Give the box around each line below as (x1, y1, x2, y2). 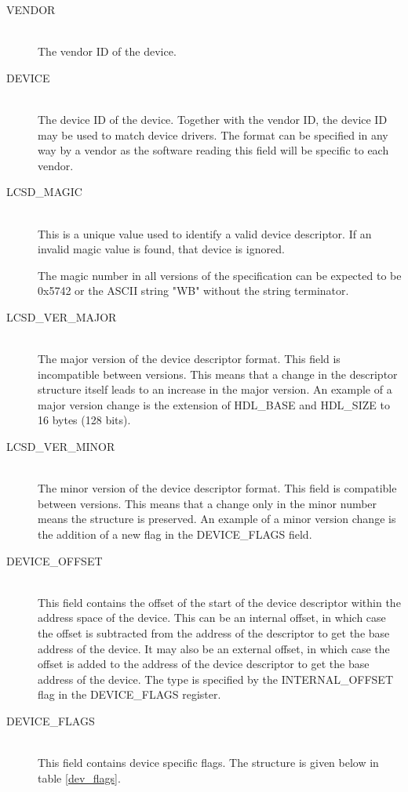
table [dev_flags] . (38, 769, 121, 786)
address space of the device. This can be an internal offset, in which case (38, 609, 386, 626)
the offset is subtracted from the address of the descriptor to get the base (38, 625, 390, 641)
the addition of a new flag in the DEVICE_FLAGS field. (38, 526, 312, 543)
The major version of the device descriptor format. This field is (38, 351, 341, 367)
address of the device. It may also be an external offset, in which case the (38, 640, 390, 656)
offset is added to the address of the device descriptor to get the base (38, 656, 370, 672)
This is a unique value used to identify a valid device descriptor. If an (38, 225, 372, 242)
